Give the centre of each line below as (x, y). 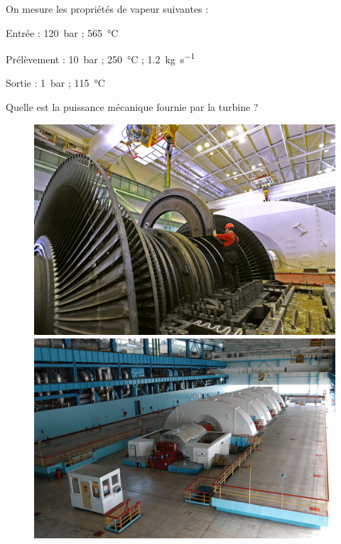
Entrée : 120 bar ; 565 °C (62, 32)
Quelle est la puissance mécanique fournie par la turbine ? (132, 107)
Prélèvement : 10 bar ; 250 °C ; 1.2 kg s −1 (101, 58)
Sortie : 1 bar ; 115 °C (55, 83)
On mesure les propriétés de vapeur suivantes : (107, 9)
